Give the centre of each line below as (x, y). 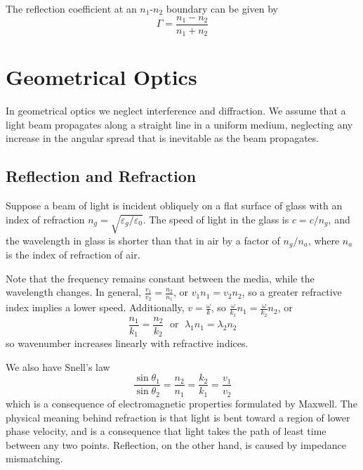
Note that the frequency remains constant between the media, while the (160, 278)
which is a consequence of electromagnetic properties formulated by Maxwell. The (181, 403)
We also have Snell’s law (58, 366)
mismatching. (34, 458)
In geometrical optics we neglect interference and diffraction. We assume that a (176, 111)
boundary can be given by (222, 8)
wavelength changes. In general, (73, 292)
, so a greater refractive (292, 292)
